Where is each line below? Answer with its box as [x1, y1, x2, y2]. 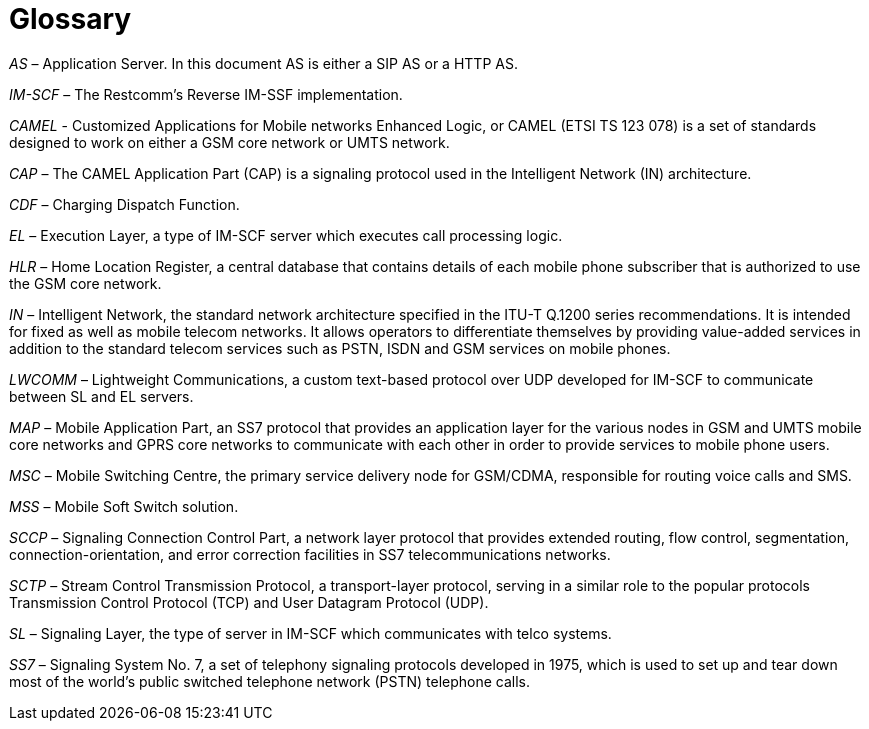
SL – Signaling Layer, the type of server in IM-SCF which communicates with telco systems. [9, 624, 612, 642]
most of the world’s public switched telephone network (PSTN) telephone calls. [9, 672, 531, 690]
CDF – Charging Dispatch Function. [9, 195, 240, 213]
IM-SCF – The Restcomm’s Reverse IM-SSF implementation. [9, 85, 403, 103]
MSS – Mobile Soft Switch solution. [9, 497, 239, 515]
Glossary [9, 2, 132, 36]
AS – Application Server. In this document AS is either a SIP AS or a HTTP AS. [9, 54, 518, 72]
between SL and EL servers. [9, 387, 194, 405]
